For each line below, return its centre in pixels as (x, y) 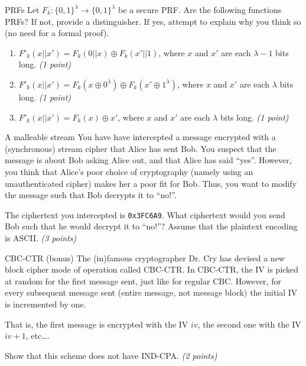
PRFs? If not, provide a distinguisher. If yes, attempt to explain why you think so (153, 21)
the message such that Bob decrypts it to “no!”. (91, 195)
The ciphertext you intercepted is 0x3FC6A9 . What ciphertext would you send (145, 214)
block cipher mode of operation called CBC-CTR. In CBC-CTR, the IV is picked (152, 269)
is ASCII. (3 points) (41, 237)
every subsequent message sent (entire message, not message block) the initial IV (151, 292)
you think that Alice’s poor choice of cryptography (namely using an (129, 171)
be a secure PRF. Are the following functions (200, 9)
